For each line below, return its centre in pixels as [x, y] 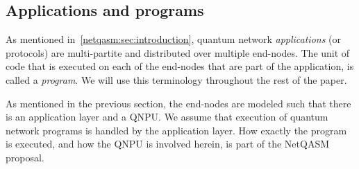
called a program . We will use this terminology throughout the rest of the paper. [176, 79]
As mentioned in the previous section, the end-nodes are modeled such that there [178, 103]
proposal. [25, 157]
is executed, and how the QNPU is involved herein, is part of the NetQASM [168, 144]
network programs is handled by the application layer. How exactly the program [176, 130]
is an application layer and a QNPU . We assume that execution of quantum [167, 117]
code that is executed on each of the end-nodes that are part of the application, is [180, 66]
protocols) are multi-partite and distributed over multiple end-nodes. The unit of [178, 52]
